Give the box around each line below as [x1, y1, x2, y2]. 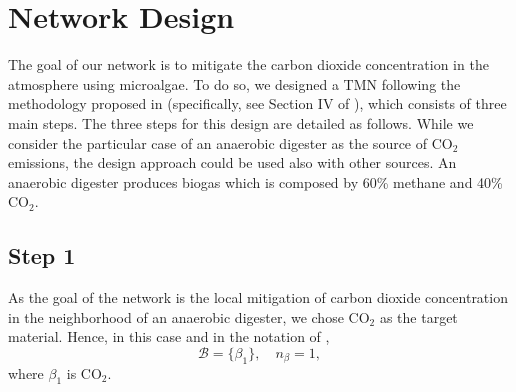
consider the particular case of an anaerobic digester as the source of [8, 132, 428, 153]
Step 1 [8, 240, 76, 271]
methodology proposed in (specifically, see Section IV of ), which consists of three [8, 93, 507, 114]
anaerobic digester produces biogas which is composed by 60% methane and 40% [8, 171, 503, 192]
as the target [379, 306, 458, 327]
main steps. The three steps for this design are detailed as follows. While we [8, 112, 474, 133]
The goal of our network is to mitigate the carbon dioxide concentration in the [8, 54, 489, 75]
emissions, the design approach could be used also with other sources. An [8, 152, 457, 173]
